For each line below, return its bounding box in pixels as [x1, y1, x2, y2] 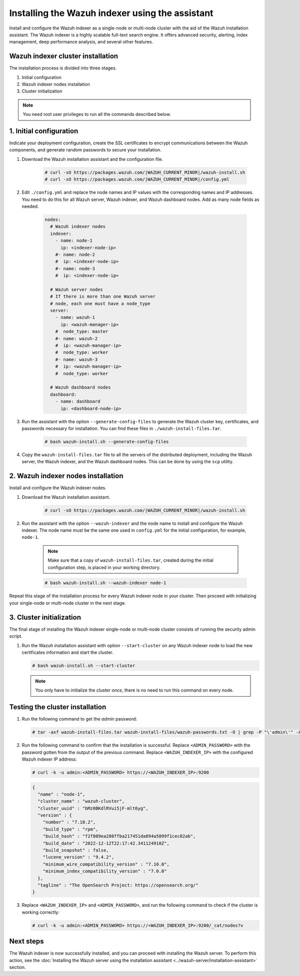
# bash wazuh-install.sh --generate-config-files [44, 439, 169, 444]
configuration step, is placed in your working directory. [47, 564, 161, 570]
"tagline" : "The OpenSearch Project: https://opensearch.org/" [37, 882, 198, 888]
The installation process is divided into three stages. [9, 65, 117, 71]
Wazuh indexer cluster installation [9, 52, 118, 60]
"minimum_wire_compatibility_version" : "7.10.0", [42, 861, 169, 867]
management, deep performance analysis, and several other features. [9, 39, 153, 45]
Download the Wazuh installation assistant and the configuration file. [21, 156, 163, 162]
